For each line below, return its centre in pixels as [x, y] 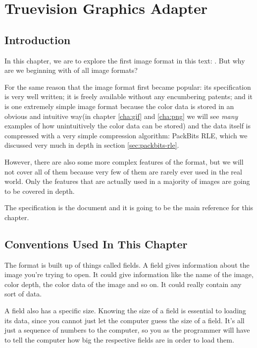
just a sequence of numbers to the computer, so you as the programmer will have [127, 330]
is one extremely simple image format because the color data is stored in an [119, 106]
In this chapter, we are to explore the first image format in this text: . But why [125, 60]
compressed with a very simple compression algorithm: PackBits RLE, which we [126, 135]
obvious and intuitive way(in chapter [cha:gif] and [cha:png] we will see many [121, 116]
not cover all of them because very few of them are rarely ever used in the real [123, 171]
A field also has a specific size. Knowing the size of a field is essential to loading [125, 311]
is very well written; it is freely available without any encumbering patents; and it [128, 96]
